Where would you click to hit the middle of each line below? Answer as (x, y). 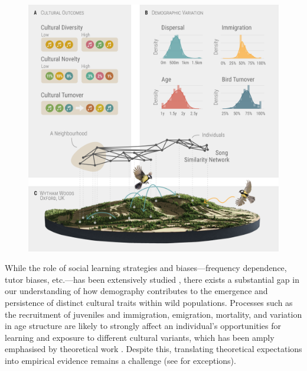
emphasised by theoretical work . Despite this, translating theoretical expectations (153, 349)
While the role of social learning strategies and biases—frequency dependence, (146, 268)
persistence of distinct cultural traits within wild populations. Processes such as (149, 302)
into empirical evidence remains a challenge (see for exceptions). (120, 360)
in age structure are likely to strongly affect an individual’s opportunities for (143, 326)
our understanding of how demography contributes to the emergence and (136, 291)
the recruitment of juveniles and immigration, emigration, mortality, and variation (153, 314)
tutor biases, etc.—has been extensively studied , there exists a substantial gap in (152, 279)
